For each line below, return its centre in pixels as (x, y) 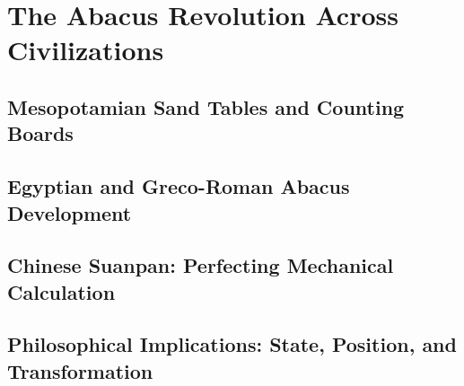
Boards (40, 133)
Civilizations (86, 50)
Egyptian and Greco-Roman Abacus (179, 186)
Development (70, 212)
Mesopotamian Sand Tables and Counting (206, 106)
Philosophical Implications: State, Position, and (232, 344)
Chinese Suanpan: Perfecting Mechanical (201, 265)
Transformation (80, 370)
